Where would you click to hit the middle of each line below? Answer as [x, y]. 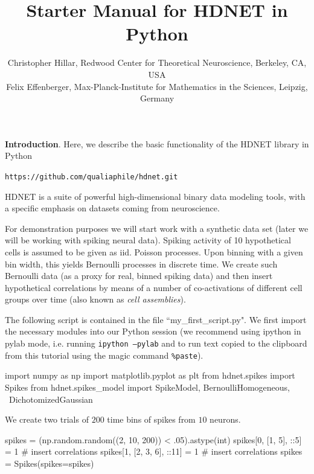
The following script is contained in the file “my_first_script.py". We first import [156, 319]
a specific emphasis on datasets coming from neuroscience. [112, 208]
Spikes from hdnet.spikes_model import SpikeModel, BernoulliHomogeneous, [147, 387]
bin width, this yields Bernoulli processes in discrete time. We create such [141, 264]
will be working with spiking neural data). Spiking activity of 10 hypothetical [148, 240]
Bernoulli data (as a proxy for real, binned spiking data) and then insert [139, 276]
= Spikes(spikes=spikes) [50, 463]
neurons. [225, 419]
